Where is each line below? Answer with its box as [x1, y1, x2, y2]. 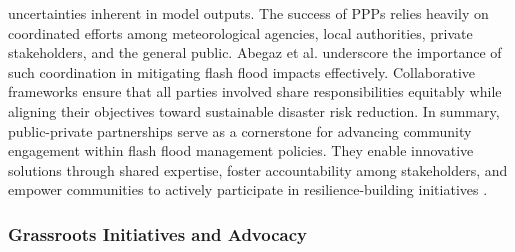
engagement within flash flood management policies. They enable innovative [8, 140, 474, 161]
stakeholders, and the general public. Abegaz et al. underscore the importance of [8, 42, 502, 63]
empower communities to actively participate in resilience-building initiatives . [8, 179, 488, 200]
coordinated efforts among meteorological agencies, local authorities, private [8, 22, 473, 43]
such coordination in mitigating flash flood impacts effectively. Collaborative [8, 61, 476, 82]
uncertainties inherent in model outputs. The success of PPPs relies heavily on [8, 3, 489, 23]
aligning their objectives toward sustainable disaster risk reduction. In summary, [8, 100, 500, 121]
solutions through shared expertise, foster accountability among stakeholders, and [8, 159, 508, 180]
